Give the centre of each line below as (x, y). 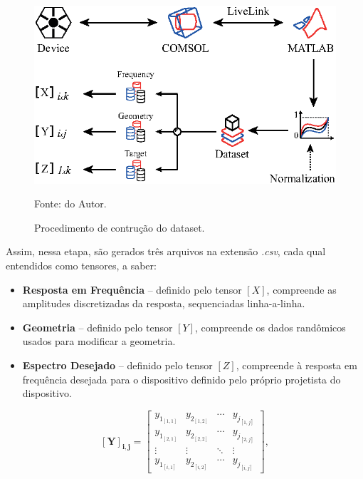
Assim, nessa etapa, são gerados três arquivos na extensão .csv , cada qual (166, 251)
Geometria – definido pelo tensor (98, 327)
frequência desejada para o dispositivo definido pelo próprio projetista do (181, 379)
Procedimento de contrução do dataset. (120, 227)
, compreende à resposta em (296, 365)
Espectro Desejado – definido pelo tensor (117, 365)
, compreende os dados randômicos (270, 327)
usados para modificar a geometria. (99, 341)
